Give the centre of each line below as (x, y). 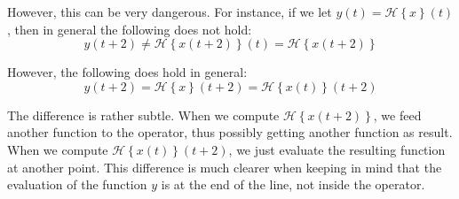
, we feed (397, 115)
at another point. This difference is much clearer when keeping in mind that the (225, 167)
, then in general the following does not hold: (130, 29)
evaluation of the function (77, 184)
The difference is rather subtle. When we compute (143, 115)
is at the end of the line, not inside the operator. (293, 184)
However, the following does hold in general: (127, 72)
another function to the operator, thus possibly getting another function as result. (230, 132)
